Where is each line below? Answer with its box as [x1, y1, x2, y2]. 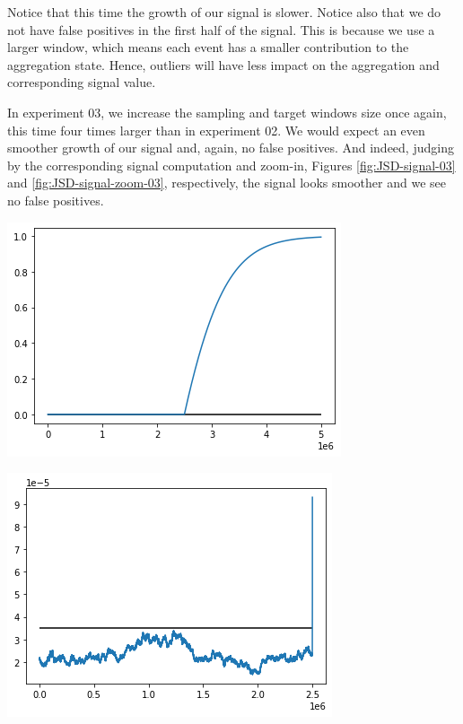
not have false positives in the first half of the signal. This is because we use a [7, 20, 435, 39]
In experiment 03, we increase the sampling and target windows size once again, [7, 102, 447, 121]
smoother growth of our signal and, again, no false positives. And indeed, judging [7, 138, 454, 157]
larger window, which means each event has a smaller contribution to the [7, 38, 409, 57]
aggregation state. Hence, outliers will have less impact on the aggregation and [7, 55, 440, 74]
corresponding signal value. [7, 73, 156, 92]
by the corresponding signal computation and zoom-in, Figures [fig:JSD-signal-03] [7, 155, 456, 174]
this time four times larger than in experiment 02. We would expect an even [7, 120, 425, 139]
